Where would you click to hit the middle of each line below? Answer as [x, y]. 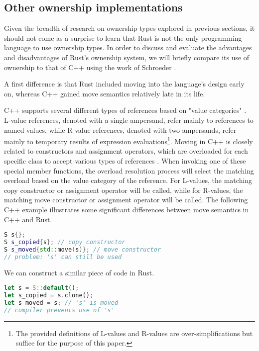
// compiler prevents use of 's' [59, 310]
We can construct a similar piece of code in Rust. [79, 272]
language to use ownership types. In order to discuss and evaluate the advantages [128, 47]
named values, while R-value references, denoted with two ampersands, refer [120, 130]
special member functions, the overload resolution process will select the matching [129, 170]
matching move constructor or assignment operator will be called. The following [126, 200]
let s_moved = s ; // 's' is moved [61, 303]
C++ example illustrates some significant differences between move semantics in [127, 209]
